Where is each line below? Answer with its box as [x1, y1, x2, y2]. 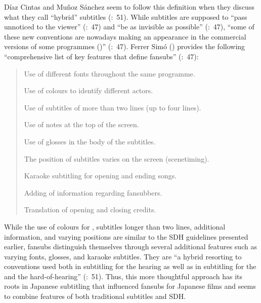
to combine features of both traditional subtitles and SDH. [4, 291, 186, 301]
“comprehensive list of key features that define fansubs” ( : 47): [4, 51, 199, 61]
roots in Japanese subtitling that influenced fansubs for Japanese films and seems [4, 281, 256, 291]
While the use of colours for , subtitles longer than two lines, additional [4, 221, 226, 232]
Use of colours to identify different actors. [24, 85, 153, 96]
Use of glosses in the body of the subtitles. [24, 136, 156, 146]
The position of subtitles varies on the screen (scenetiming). [24, 153, 209, 164]
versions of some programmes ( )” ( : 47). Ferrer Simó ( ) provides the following [4, 41, 245, 52]
